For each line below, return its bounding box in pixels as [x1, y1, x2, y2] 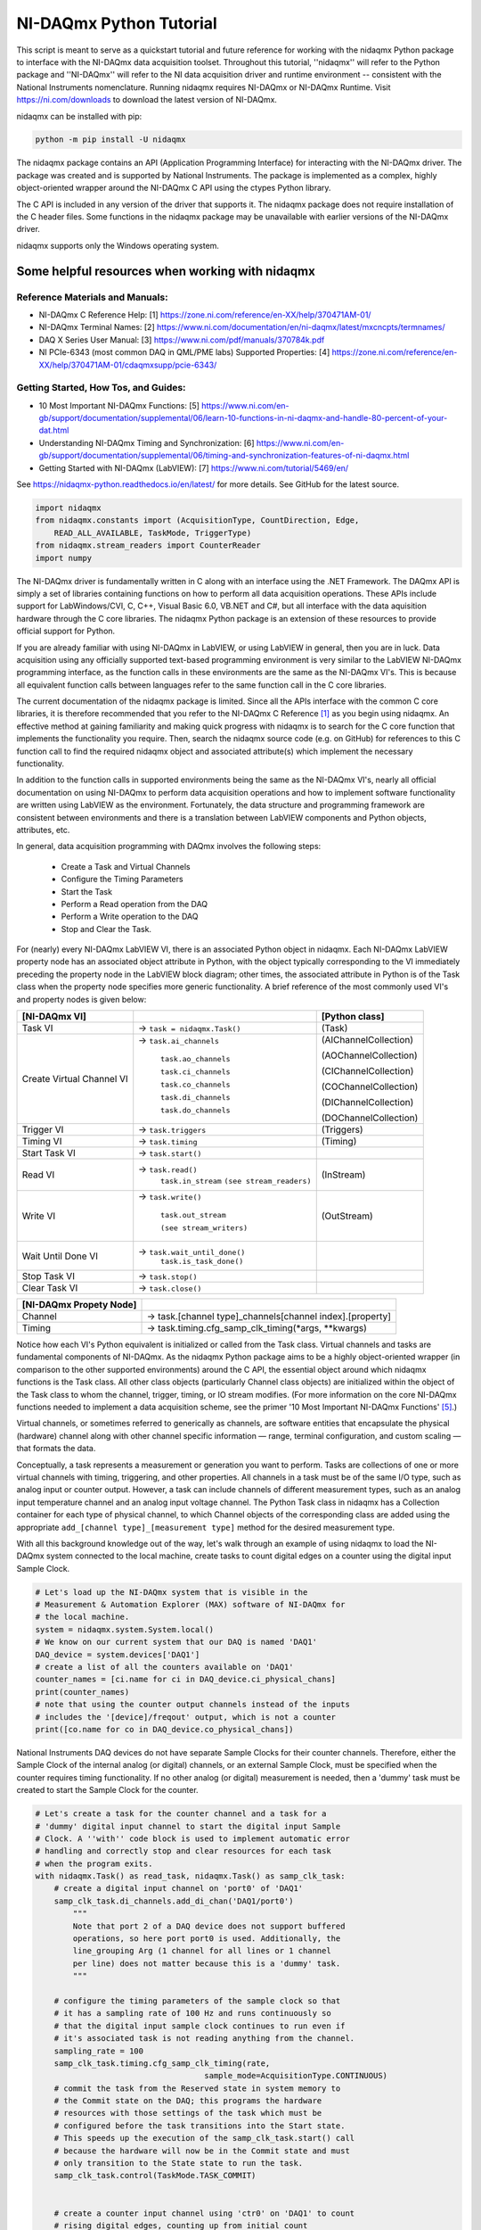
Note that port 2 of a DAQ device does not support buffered [72, 1920, 346, 1931]
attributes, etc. [16, 824, 70, 835]
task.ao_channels [160, 1053, 231, 1063]
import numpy [35, 553, 93, 563]
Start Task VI [21, 1147, 76, 1160]
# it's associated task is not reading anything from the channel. [53, 2034, 355, 2044]
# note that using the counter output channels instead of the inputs [35, 1699, 351, 1710]
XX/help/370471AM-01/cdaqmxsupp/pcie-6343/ [38, 359, 217, 370]
